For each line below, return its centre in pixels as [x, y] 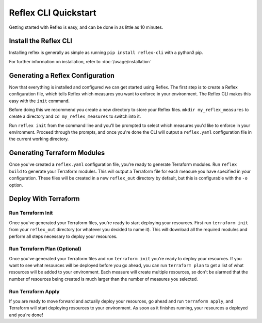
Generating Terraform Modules [57, 153]
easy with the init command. [39, 101]
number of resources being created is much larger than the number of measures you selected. [104, 279]
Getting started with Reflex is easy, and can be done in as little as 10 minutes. [86, 27]
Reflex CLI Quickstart [53, 13]
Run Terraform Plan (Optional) [45, 249]
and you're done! [26, 315]
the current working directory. [39, 139]
